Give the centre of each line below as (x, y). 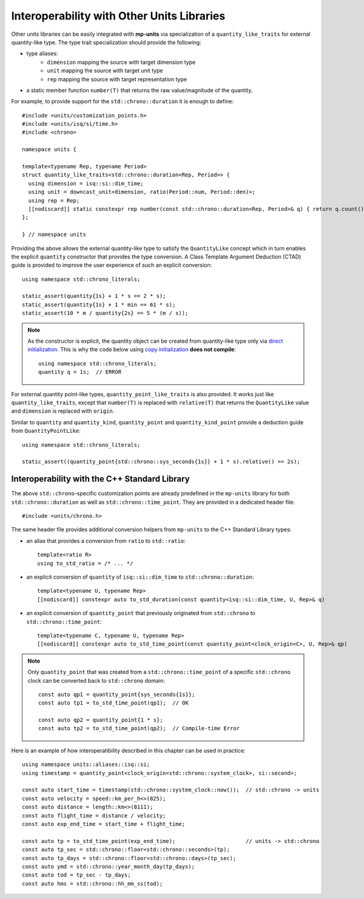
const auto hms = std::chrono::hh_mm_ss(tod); (93, 883)
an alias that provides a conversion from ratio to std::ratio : (106, 540)
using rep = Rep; (54, 200)
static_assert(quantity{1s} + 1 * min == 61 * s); (99, 305)
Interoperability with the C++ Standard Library (101, 479)
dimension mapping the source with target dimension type (121, 62)
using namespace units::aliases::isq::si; (86, 765)
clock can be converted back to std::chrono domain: (96, 680)
